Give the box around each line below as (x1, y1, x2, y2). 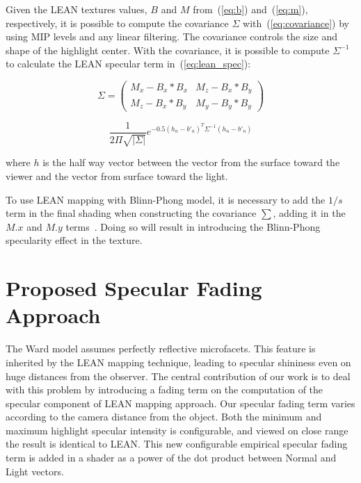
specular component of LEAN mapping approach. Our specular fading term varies (6, 395, 355, 410)
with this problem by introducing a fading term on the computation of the (6, 382, 323, 397)
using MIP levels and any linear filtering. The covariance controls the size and (6, 29, 338, 44)
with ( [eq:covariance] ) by (243, 15, 349, 30)
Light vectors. (6, 464, 64, 478)
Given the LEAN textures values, (6, 2, 147, 16)
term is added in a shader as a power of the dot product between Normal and (6, 450, 337, 465)
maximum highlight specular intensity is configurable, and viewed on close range (6, 423, 348, 437)
